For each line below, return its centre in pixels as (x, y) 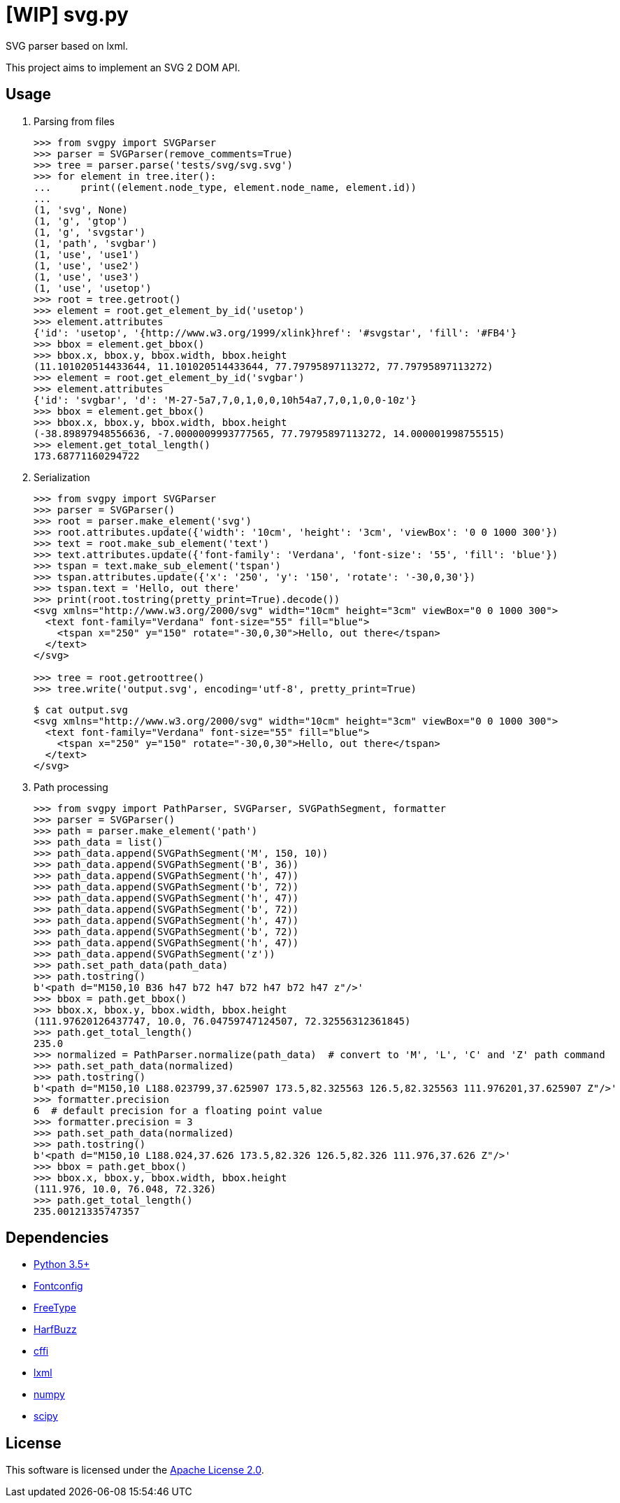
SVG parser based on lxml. (67, 45)
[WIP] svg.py (67, 15)
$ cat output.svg (81, 710)
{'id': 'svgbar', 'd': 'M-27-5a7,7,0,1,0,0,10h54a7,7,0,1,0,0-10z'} (225, 400)
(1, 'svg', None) (81, 209)
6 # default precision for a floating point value (178, 1110)
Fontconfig (58, 1286)
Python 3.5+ (62, 1265)
